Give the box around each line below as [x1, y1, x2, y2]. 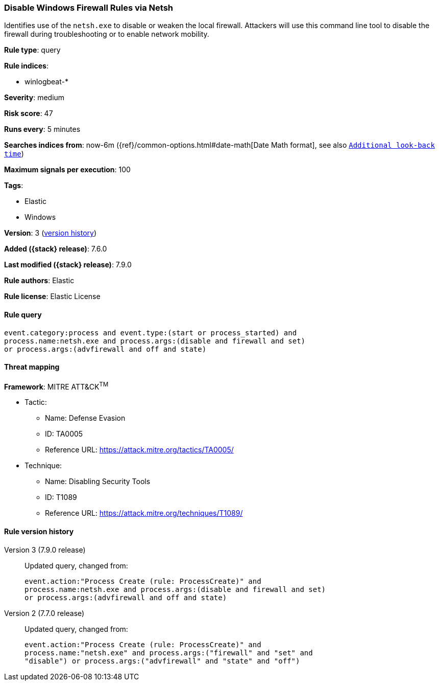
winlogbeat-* [25, 77, 68, 86]
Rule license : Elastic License [4, 292, 101, 301]
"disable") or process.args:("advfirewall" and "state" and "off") [25, 656, 300, 665]
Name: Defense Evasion [45, 414, 126, 423]
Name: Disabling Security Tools [45, 477, 151, 486]
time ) [4, 149, 24, 158]
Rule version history [4, 527, 74, 536]
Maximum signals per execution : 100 [4, 165, 131, 174]
